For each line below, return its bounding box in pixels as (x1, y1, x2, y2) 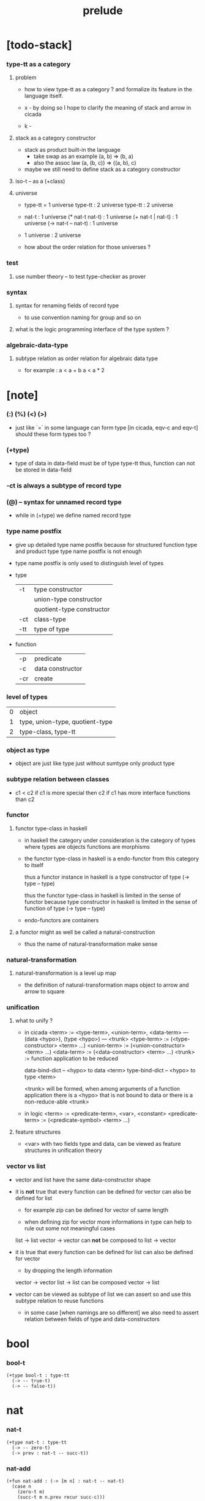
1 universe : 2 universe (24, 231, 81, 239)
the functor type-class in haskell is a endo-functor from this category (24, 855, 199, 862)
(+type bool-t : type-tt (6, 1372, 70, 1379)
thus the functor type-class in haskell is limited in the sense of (24, 892, 181, 899)
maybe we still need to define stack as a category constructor (24, 166, 181, 173)
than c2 (15, 796, 35, 803)
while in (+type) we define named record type (15, 512, 132, 519)
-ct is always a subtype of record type (6, 481, 122, 490)
